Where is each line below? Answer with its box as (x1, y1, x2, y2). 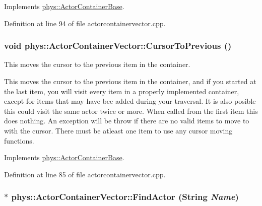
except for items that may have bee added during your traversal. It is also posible (4, 96, 256, 106)
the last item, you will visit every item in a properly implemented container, (4, 86, 239, 96)
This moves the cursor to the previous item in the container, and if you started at (4, 76, 256, 86)
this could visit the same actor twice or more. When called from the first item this (4, 105, 258, 116)
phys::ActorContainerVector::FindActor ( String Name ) (11, 190, 239, 203)
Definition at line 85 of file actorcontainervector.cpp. (4, 169, 166, 179)
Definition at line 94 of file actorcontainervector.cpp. (4, 18, 166, 28)
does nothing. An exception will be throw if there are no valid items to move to (4, 115, 249, 126)
